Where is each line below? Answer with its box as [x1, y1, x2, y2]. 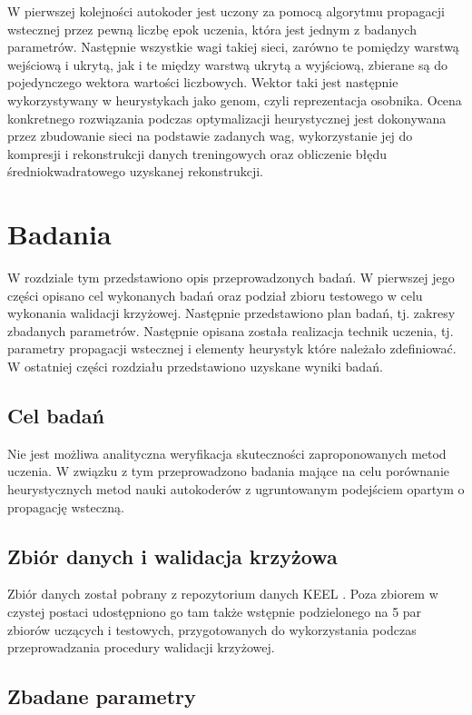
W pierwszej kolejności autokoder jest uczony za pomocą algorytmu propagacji [7, 2, 445, 20]
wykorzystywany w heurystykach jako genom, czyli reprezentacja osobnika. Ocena [7, 90, 462, 109]
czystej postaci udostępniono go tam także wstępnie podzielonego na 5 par [7, 602, 422, 621]
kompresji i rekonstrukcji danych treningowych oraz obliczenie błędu [7, 144, 388, 163]
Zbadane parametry [7, 682, 196, 710]
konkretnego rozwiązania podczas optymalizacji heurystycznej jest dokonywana [7, 108, 447, 127]
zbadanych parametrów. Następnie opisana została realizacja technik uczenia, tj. [7, 321, 454, 340]
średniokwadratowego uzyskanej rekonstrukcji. [7, 162, 263, 181]
